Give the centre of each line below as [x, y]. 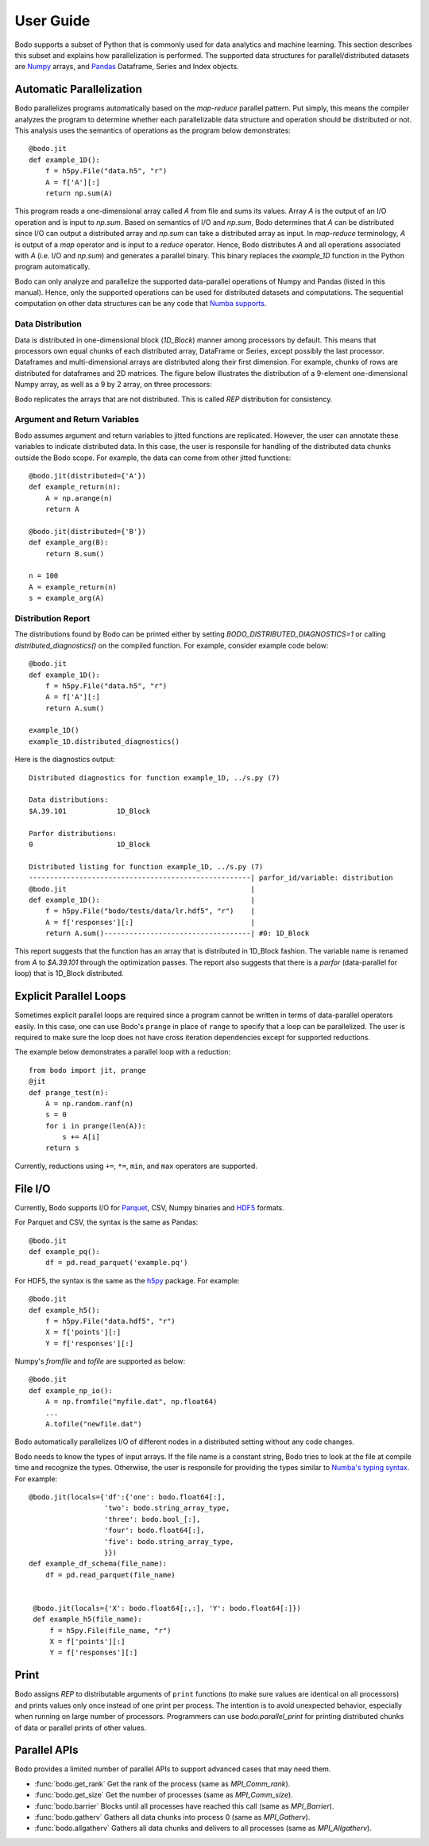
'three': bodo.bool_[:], [152, 1519]
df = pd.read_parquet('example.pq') [116, 1263]
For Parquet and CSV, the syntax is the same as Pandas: [106, 1222]
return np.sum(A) [79, 193]
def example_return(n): [75, 487]
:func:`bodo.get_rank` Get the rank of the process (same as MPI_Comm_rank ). [162, 1783]
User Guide [52, 21]
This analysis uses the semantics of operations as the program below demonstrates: [153, 130]
